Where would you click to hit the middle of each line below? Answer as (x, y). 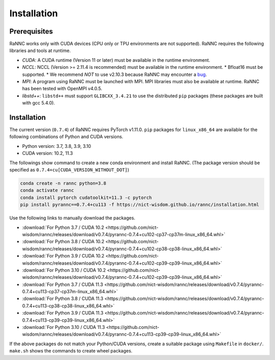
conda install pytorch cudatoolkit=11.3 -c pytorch (86, 197)
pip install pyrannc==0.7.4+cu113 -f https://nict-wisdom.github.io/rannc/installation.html (140, 205)
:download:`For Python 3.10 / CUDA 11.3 (64, 327)
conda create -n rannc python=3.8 (63, 183)
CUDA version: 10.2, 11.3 (48, 153)
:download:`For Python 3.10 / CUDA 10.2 (64, 270)
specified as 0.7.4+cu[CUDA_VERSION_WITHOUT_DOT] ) (69, 170)
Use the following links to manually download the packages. (72, 218)
